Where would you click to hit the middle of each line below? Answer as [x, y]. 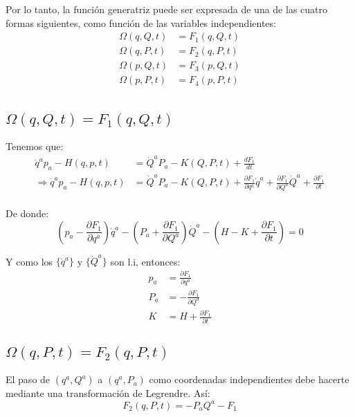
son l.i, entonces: [145, 261]
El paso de [28, 379]
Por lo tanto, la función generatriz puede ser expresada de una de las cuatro [166, 9]
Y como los [29, 261]
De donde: [27, 213]
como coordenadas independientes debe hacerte [249, 379]
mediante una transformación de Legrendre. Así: [108, 393]
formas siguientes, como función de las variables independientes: [141, 22]
